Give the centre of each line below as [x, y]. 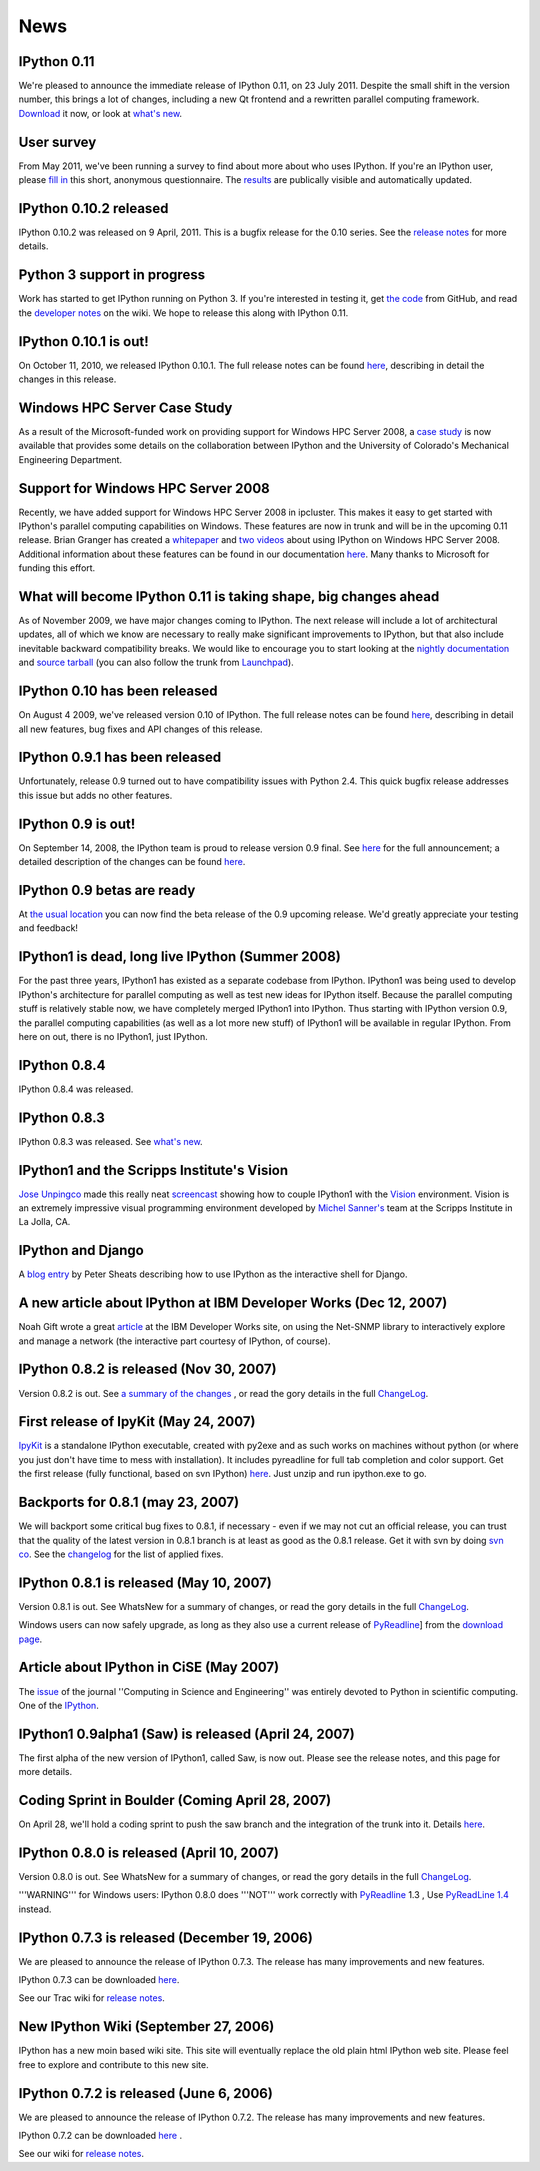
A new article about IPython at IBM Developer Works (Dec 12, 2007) [233, 1303]
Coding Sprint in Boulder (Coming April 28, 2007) [175, 1800]
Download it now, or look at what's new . [100, 113]
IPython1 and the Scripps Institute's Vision [153, 1170]
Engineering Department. [70, 459]
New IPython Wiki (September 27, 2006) [146, 2026]
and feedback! [48, 928]
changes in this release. [67, 379]
